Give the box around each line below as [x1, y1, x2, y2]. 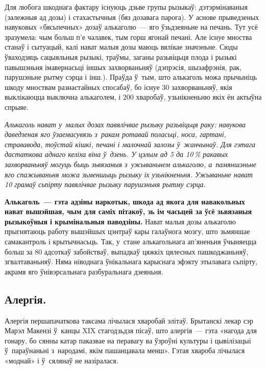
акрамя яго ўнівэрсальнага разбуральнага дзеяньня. [5, 266, 163, 276]
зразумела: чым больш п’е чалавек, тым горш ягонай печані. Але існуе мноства [5, 31, 252, 42]
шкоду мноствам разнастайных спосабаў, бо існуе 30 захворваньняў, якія [5, 81, 232, 92]
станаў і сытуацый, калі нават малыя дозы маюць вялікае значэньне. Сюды [5, 41, 238, 52]
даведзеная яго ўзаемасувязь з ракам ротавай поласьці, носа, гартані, [5, 129, 226, 140]
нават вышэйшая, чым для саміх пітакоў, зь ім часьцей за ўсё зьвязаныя [5, 206, 252, 217]
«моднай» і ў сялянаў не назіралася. [5, 355, 118, 366]
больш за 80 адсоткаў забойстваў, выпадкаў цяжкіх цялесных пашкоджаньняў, [5, 246, 249, 257]
